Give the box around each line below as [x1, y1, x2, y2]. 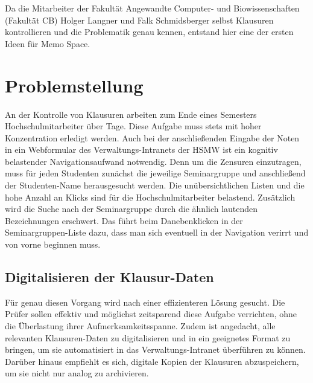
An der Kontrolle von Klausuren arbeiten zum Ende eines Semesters [5, 108, 257, 120]
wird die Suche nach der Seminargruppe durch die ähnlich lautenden [5, 202, 258, 215]
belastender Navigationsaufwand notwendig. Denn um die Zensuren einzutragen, [5, 155, 302, 167]
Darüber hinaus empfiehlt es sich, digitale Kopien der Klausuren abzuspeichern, [5, 355, 299, 367]
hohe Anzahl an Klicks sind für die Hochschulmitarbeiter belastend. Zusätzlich [5, 190, 296, 203]
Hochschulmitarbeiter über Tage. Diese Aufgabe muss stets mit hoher [5, 120, 262, 132]
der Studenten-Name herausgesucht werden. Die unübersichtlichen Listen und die [5, 179, 305, 191]
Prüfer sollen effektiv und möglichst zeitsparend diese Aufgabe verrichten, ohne [5, 307, 297, 320]
